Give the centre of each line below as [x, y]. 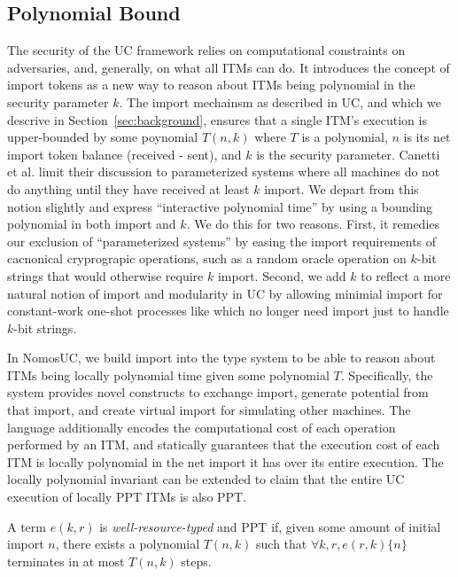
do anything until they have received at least [128, 188]
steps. [196, 561]
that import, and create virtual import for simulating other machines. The [209, 410]
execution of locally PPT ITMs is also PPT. [127, 497]
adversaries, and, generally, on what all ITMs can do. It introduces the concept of [229, 67]
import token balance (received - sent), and [124, 154]
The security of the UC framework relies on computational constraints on [206, 50]
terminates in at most [66, 561]
